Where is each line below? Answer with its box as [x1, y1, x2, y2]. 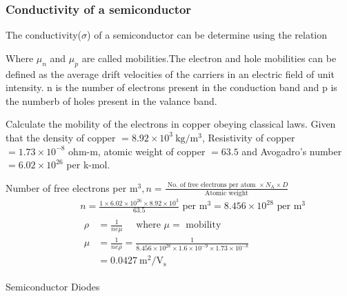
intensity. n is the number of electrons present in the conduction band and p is [6, 80, 337, 95]
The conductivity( [6, 28, 82, 42]
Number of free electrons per [6, 180, 127, 195]
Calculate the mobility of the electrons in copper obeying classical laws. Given [6, 117, 336, 131]
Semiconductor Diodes [6, 279, 100, 294]
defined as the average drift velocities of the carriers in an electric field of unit [6, 66, 335, 81]
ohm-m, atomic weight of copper [68, 144, 206, 158]
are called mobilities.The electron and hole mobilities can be [81, 50, 337, 65]
